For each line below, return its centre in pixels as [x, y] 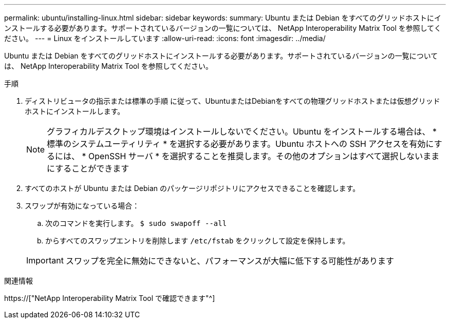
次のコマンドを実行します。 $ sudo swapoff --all [136, 223]
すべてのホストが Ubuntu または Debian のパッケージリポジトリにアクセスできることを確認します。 [192, 188]
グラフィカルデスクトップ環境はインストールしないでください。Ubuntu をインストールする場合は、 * [242, 131]
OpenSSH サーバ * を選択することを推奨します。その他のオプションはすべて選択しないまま [264, 156]
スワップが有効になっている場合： [82, 206]
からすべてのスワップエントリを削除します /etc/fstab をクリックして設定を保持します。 [198, 241]
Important [45, 260]
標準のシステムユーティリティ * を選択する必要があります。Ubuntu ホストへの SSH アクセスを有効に [240, 144]
